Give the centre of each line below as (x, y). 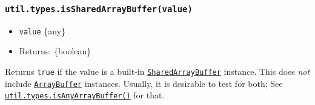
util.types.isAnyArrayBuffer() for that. (85, 95)
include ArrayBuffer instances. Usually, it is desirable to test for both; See (144, 83)
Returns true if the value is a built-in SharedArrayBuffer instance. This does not (157, 72)
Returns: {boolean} (55, 51)
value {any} (42, 30)
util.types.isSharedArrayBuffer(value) (99, 9)
